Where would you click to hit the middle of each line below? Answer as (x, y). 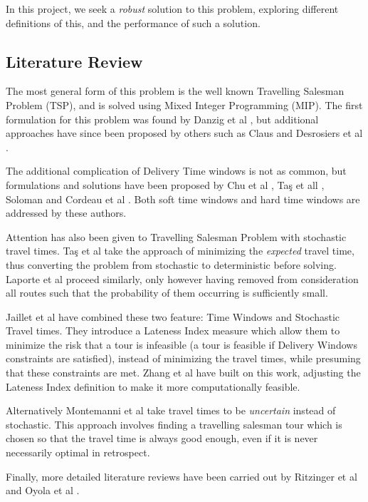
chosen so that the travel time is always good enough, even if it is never (162, 438)
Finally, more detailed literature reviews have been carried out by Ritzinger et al (182, 476)
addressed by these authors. (66, 213)
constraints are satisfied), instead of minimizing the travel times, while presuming (183, 358)
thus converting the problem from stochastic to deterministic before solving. (171, 264)
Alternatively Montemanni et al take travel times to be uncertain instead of (171, 410)
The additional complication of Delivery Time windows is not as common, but (176, 171)
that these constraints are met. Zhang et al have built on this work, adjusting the (183, 373)
